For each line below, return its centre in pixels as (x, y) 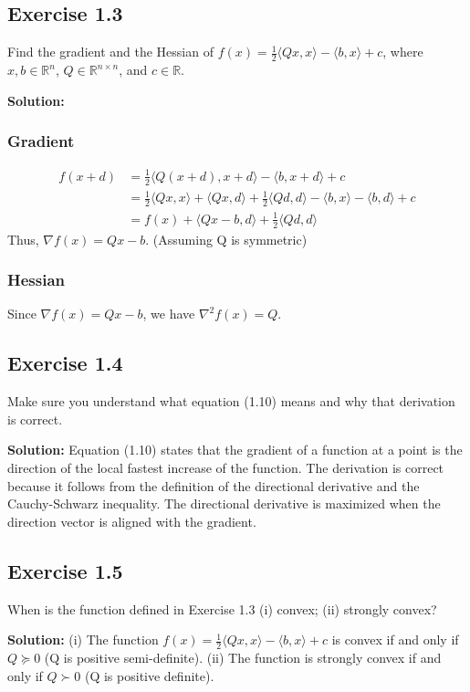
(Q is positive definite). (149, 675)
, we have (169, 314)
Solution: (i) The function (83, 640)
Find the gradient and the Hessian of (110, 52)
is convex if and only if (395, 640)
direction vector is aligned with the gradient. (132, 521)
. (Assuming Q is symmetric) (226, 239)
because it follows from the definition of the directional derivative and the (214, 485)
